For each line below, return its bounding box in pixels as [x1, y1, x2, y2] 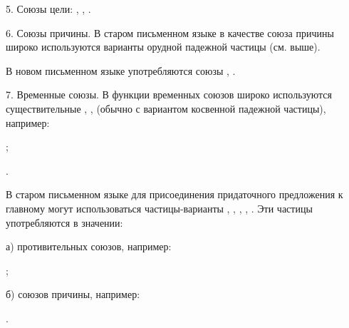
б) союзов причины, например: [6, 287, 140, 302]
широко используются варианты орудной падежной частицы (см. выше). [6, 39, 321, 54]
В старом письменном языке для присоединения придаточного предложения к [6, 187, 343, 202]
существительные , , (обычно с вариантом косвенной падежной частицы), [6, 101, 326, 116]
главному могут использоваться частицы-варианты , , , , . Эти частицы [6, 200, 313, 215]
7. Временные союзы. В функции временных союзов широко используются [6, 87, 332, 102]
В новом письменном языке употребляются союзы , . [6, 63, 236, 78]
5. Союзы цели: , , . [6, 1, 91, 16]
